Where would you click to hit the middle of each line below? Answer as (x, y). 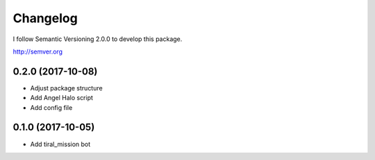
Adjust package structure (67, 88)
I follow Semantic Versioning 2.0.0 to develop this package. (98, 39)
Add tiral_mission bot (60, 144)
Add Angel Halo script (62, 98)
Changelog (45, 18)
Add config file (51, 107)
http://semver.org (37, 51)
